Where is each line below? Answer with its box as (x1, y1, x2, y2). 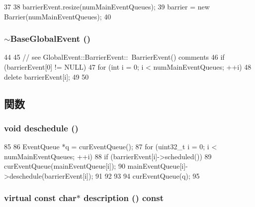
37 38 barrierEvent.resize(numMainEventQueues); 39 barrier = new (4, 1, 210, 11)
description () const (84, 192, 164, 204)
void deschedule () (4, 121, 79, 134)
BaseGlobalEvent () (10, 32, 91, 45)
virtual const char (4, 192, 77, 204)
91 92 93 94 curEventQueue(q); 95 (95, 170, 200, 181)
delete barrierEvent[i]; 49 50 (4, 71, 89, 82)
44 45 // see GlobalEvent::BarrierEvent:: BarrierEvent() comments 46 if (4, 52, 225, 62)
